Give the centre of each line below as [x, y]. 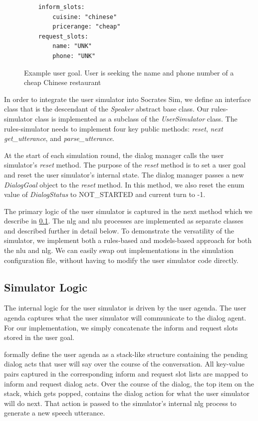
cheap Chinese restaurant [63, 82]
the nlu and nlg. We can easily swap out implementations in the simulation [119, 250]
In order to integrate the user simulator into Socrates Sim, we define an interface [128, 99]
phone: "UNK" [74, 56]
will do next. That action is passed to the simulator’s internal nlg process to [120, 403]
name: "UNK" [72, 46]
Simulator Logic [46, 287]
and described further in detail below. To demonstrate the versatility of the [119, 230]
